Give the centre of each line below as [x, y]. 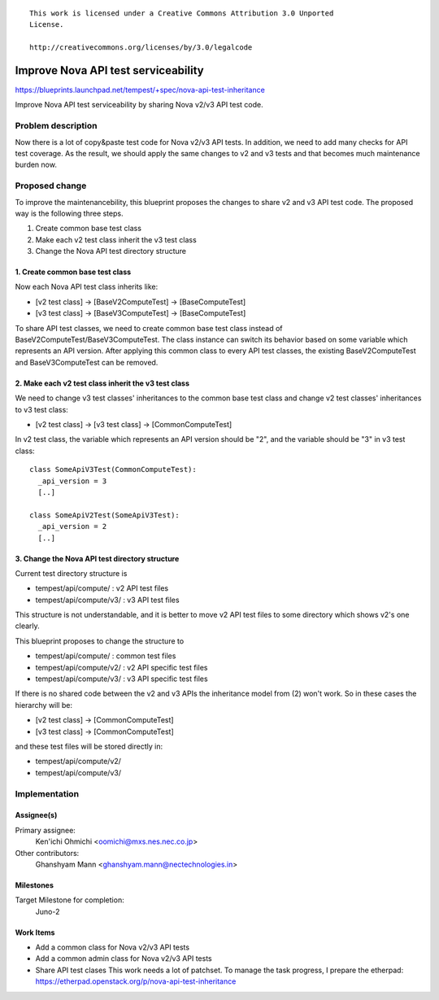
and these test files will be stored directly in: [89, 746]
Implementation [47, 793]
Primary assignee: [46, 830]
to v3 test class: [41, 409]
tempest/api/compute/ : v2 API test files [102, 588]
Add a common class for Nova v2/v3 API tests [113, 947]
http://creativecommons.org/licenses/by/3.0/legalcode [141, 48]
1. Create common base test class [73, 272]
